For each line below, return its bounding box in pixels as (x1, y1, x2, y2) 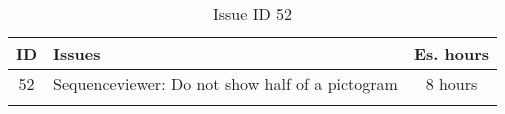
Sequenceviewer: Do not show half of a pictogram (53, 72, 398, 95)
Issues (53, 42, 101, 65)
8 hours (425, 72, 478, 95)
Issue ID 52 (212, 2, 293, 25)
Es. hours (413, 42, 490, 65)
